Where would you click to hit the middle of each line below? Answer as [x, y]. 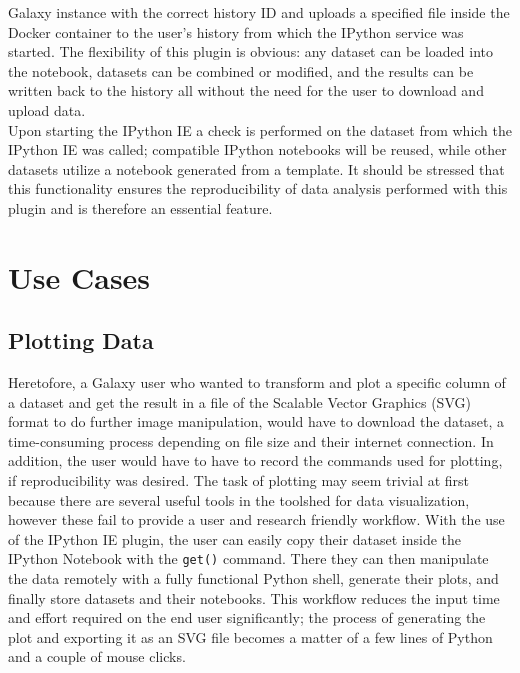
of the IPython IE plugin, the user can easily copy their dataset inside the [235, 538]
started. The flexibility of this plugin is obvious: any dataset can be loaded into [251, 51]
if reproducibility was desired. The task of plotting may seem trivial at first [239, 480]
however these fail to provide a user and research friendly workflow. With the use [256, 519]
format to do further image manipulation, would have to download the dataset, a [256, 421]
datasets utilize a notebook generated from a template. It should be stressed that [256, 168]
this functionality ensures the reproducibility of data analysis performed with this [258, 188]
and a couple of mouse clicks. [97, 656]
